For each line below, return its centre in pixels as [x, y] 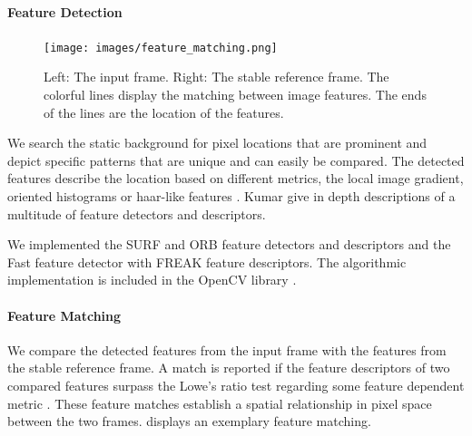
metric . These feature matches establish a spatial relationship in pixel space [220, 403]
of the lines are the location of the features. [164, 112]
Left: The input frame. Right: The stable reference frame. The [216, 77]
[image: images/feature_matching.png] [161, 48]
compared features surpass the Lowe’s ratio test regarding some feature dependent [236, 385]
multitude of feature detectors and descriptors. [137, 213]
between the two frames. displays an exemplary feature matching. [189, 421]
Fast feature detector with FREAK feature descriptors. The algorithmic [207, 262]
